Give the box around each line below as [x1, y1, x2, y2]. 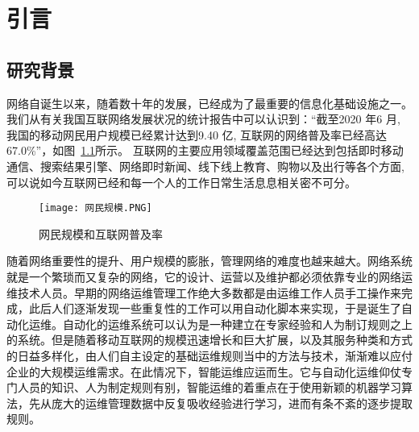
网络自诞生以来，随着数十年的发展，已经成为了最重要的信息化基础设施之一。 [6, 94, 413, 111]
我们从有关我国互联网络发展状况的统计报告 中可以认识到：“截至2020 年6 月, [6, 110, 400, 127]
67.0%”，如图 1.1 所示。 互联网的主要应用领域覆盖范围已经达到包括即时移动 [6, 142, 404, 159]
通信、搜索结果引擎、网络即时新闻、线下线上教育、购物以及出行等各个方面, [6, 157, 404, 174]
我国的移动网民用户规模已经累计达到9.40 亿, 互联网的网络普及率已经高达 [6, 126, 388, 143]
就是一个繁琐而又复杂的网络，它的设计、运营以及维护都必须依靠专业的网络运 [6, 268, 413, 285]
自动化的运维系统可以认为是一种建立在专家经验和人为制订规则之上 [62, 315, 413, 332]
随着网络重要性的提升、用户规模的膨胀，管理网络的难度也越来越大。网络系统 [6, 252, 413, 269]
